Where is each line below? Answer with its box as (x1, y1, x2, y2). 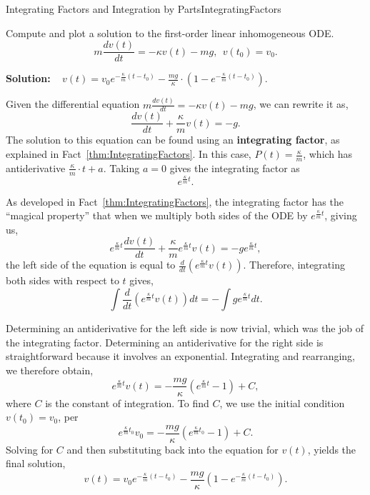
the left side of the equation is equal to (6, 257, 176, 272)
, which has (303, 146, 353, 161)
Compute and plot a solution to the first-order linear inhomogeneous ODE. (6, 25, 334, 40)
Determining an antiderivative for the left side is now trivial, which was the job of (6, 321, 364, 336)
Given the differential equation (6, 96, 140, 111)
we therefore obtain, (6, 362, 94, 377)
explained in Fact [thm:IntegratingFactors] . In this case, (6, 146, 251, 161)
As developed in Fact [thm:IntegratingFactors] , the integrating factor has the (6, 194, 344, 209)
